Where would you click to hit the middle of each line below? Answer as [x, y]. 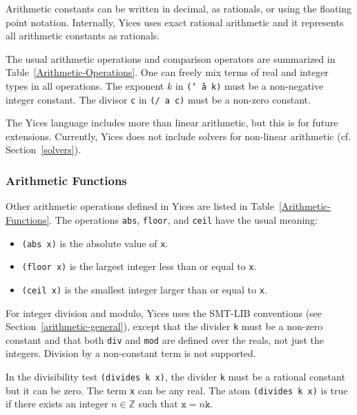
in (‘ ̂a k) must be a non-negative [249, 85]
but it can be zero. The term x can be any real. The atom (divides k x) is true [177, 390]
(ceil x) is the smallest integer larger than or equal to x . [144, 289]
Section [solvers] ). [44, 149]
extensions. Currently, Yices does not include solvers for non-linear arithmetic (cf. [178, 136]
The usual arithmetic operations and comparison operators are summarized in [171, 58]
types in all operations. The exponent [85, 85]
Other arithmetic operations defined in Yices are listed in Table [140, 206]
